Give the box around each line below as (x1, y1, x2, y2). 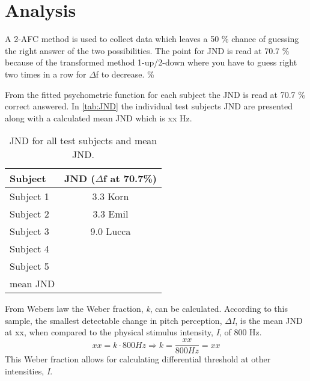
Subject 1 (10, 189, 49, 204)
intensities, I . (5, 364, 53, 377)
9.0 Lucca (90, 224, 131, 239)
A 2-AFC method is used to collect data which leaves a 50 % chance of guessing (5, 32, 299, 45)
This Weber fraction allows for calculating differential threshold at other (5, 353, 271, 365)
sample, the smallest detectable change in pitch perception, (5, 314, 222, 326)
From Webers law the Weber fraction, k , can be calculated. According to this (5, 302, 288, 315)
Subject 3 (10, 224, 49, 239)
